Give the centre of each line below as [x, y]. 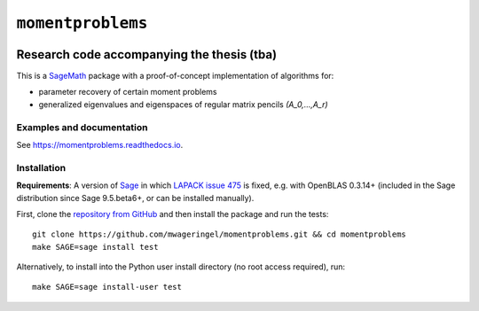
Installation [41, 167]
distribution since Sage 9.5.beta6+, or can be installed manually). [135, 198]
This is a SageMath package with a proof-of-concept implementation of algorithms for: [175, 76]
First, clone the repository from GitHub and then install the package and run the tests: [173, 214]
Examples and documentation [82, 127]
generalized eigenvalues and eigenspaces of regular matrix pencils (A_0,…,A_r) [183, 104]
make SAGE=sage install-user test [107, 287]
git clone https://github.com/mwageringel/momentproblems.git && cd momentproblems [220, 234]
